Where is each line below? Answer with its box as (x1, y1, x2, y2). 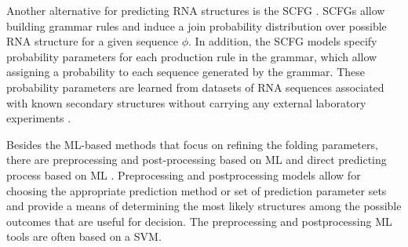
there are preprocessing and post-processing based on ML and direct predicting (6, 151, 387, 168)
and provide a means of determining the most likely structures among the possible (6, 198, 402, 214)
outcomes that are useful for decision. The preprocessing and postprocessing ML (6, 212, 392, 229)
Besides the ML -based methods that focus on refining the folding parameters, (6, 136, 378, 152)
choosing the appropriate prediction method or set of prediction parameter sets (6, 182, 387, 198)
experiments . (6, 110, 71, 126)
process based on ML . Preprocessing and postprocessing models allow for (6, 166, 361, 183)
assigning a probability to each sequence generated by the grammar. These (6, 64, 365, 80)
